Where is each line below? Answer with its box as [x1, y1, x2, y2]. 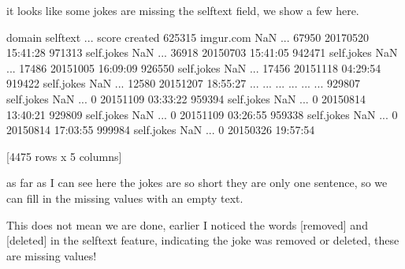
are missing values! [6, 247, 97, 263]
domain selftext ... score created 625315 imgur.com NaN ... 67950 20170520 [6, 28, 369, 45]
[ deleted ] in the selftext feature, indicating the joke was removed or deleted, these [6, 232, 399, 248]
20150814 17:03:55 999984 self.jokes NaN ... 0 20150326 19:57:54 [6, 121, 315, 138]
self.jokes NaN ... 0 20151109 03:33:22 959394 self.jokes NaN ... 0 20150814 [6, 90, 366, 106]
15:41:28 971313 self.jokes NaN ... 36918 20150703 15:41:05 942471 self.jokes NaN [6, 44, 398, 61]
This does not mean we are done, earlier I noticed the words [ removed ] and [6, 216, 368, 233]
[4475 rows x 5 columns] [6, 148, 122, 164]
